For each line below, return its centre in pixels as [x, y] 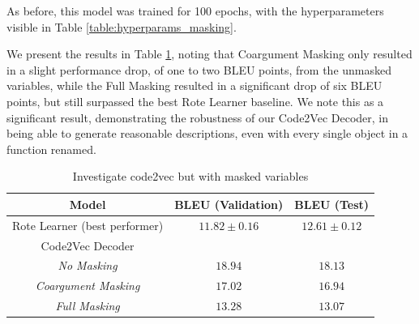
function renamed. [51, 149]
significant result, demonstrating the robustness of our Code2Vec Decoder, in [198, 117]
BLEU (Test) [332, 204]
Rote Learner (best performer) [88, 225]
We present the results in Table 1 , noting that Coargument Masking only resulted [209, 54]
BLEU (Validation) [229, 204]
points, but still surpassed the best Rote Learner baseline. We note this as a [195, 101]
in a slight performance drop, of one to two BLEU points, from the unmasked [199, 69]
